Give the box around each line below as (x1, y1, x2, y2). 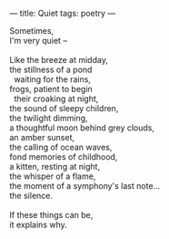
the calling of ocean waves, (9, 141, 113, 152)
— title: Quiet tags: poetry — (9, 8, 116, 18)
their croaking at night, (13, 93, 99, 104)
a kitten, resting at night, (9, 161, 101, 171)
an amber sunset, (9, 132, 75, 142)
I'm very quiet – (9, 36, 68, 46)
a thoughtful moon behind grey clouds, (9, 122, 155, 133)
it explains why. (9, 219, 68, 230)
